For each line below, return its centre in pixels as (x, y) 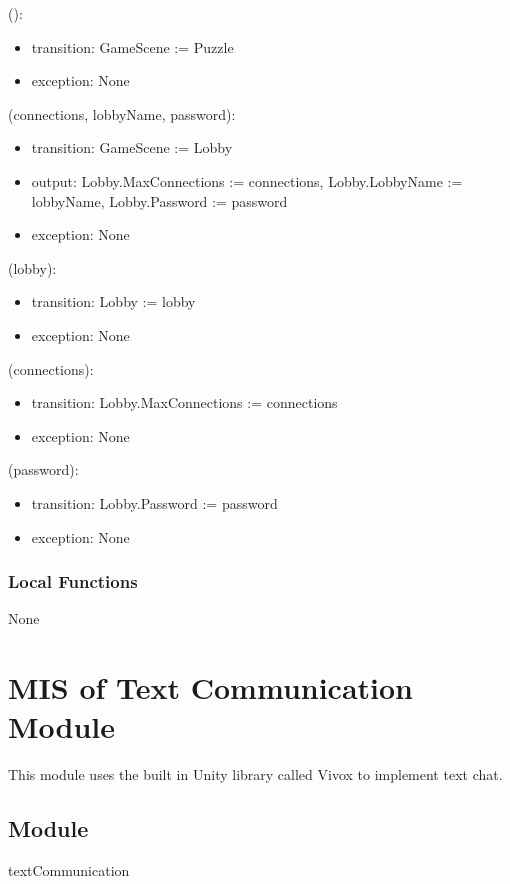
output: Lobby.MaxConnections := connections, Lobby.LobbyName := (247, 180)
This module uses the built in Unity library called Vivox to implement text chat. (255, 774)
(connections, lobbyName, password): (122, 113)
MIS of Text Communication (210, 687)
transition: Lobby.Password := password (154, 502)
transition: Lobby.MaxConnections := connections (184, 402)
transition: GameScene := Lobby (132, 147)
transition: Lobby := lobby (113, 301)
